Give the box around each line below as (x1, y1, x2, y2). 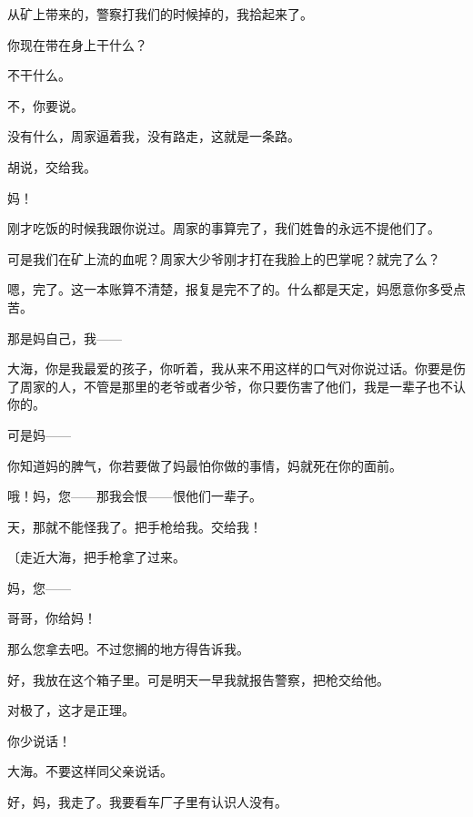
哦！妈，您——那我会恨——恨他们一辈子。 (7, 486, 262, 506)
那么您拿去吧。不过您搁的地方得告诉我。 (7, 639, 249, 659)
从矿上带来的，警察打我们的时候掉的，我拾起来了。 (7, 5, 313, 23)
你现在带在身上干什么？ (7, 35, 147, 54)
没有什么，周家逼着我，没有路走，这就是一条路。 (7, 127, 300, 146)
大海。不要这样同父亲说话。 (7, 761, 173, 781)
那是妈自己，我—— (7, 328, 122, 347)
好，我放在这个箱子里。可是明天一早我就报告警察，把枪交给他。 (7, 669, 389, 689)
